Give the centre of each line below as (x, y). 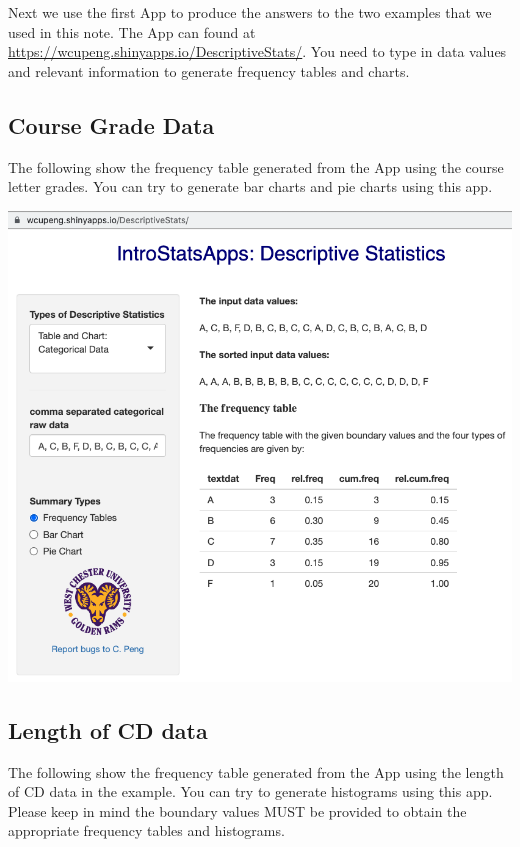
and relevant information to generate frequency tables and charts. (209, 70)
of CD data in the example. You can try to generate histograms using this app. (250, 791)
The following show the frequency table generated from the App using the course (256, 166)
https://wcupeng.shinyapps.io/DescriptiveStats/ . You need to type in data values (257, 51)
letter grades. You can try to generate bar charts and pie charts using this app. (250, 186)
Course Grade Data (111, 124)
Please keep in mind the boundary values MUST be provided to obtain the (237, 810)
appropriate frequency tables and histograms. (146, 830)
